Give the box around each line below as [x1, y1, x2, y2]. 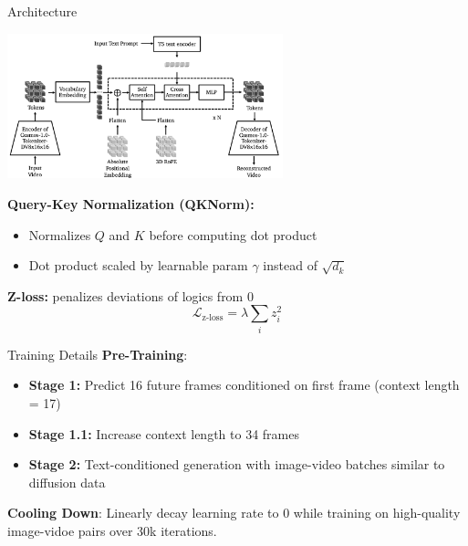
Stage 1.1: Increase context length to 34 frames [28, 424, 299, 443]
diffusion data [28, 472, 106, 491]
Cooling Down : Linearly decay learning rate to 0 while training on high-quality [7, 503, 461, 522]
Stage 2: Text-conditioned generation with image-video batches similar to [28, 455, 445, 474]
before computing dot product [149, 225, 317, 244]
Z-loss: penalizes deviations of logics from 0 [7, 286, 254, 305]
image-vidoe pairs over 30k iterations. [7, 520, 217, 540]
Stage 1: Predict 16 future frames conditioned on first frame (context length [28, 375, 460, 394]
